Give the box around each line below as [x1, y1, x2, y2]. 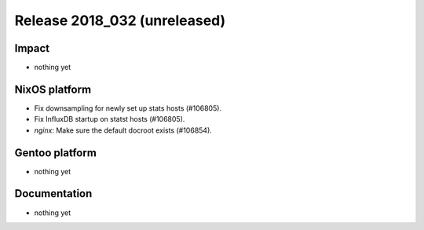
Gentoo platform [14, 146, 97, 159]
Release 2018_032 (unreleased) [14, 12, 226, 29]
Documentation [14, 187, 93, 200]
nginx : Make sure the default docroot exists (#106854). [34, 126, 212, 135]
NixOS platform [14, 82, 92, 96]
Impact [14, 42, 50, 55]
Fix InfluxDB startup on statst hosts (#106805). [34, 115, 185, 124]
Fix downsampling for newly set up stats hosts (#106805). [34, 103, 222, 113]
